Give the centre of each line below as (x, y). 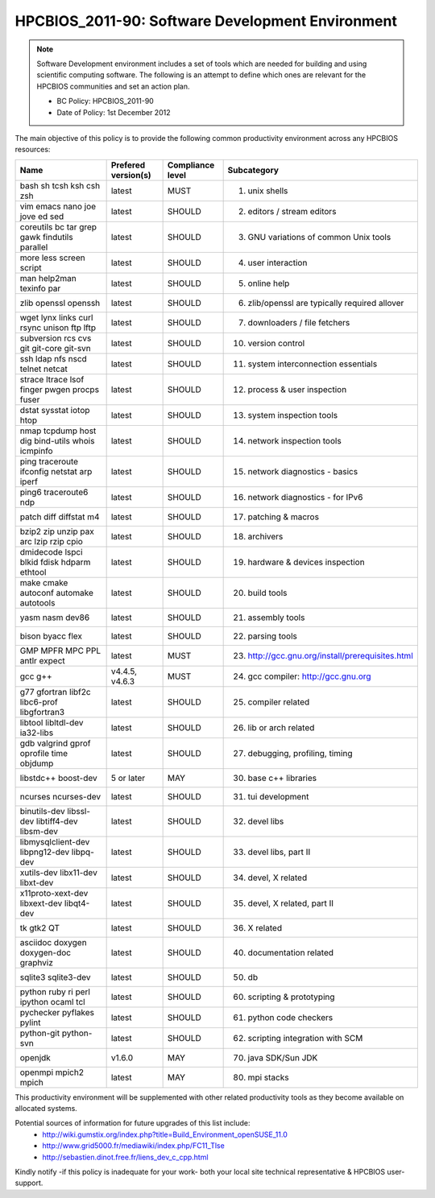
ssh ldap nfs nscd (54, 358)
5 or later (128, 778)
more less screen (52, 258)
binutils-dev (42, 811)
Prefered (128, 165)
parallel (34, 247)
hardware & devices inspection (307, 562)
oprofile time (44, 753)
